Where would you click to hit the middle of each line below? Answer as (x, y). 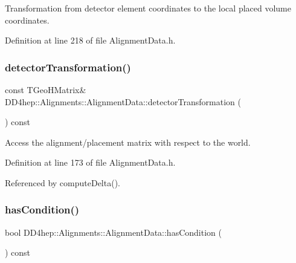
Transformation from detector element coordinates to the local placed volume (148, 8)
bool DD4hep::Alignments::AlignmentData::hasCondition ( (113, 232)
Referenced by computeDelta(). (63, 182)
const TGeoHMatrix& (46, 89)
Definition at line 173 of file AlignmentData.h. (90, 162)
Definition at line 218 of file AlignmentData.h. (90, 40)
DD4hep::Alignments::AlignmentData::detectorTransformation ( (123, 101)
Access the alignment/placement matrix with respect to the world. (128, 142)
